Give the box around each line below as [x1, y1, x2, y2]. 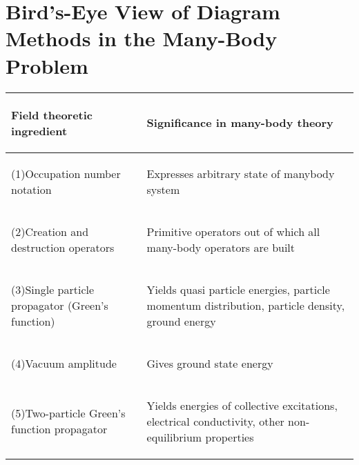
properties [205, 428, 254, 445]
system [146, 181, 180, 197]
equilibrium [146, 428, 202, 445]
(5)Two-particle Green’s [11, 405, 126, 421]
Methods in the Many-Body [6, 24, 278, 52]
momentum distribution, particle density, [146, 297, 345, 313]
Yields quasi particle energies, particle [146, 281, 330, 297]
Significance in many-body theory [146, 115, 333, 130]
